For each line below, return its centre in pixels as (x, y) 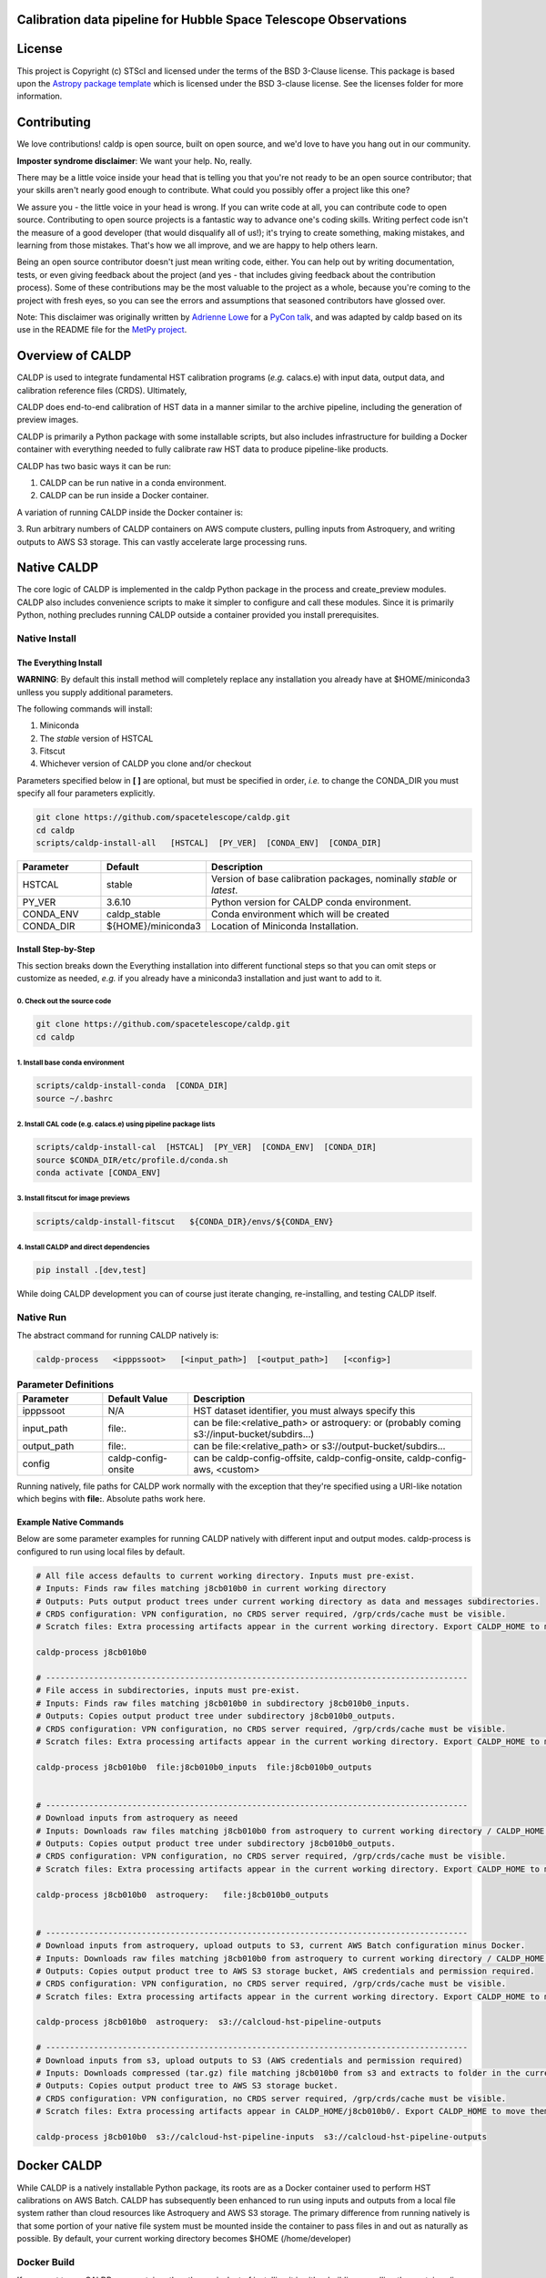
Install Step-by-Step (56, 949)
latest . (224, 890)
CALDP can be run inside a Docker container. (124, 496)
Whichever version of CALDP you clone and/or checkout (146, 764)
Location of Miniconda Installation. (285, 927)
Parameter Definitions (65, 1385)
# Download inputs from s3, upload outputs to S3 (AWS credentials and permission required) (249, 2060)
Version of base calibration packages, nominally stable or (334, 879)
